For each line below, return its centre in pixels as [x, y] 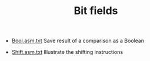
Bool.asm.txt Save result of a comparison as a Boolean [78, 41]
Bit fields [96, 11]
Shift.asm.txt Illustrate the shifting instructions [67, 52]
